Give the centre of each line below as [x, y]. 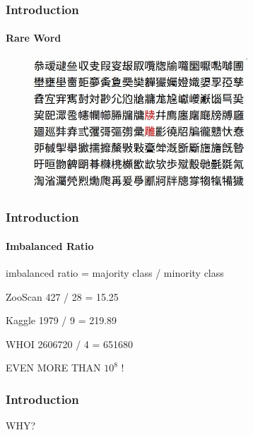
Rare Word [34, 38]
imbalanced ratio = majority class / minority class [115, 273]
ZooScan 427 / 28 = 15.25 [62, 296]
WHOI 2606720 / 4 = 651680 [70, 344]
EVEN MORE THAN [53, 368]
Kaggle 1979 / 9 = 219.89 [61, 320]
